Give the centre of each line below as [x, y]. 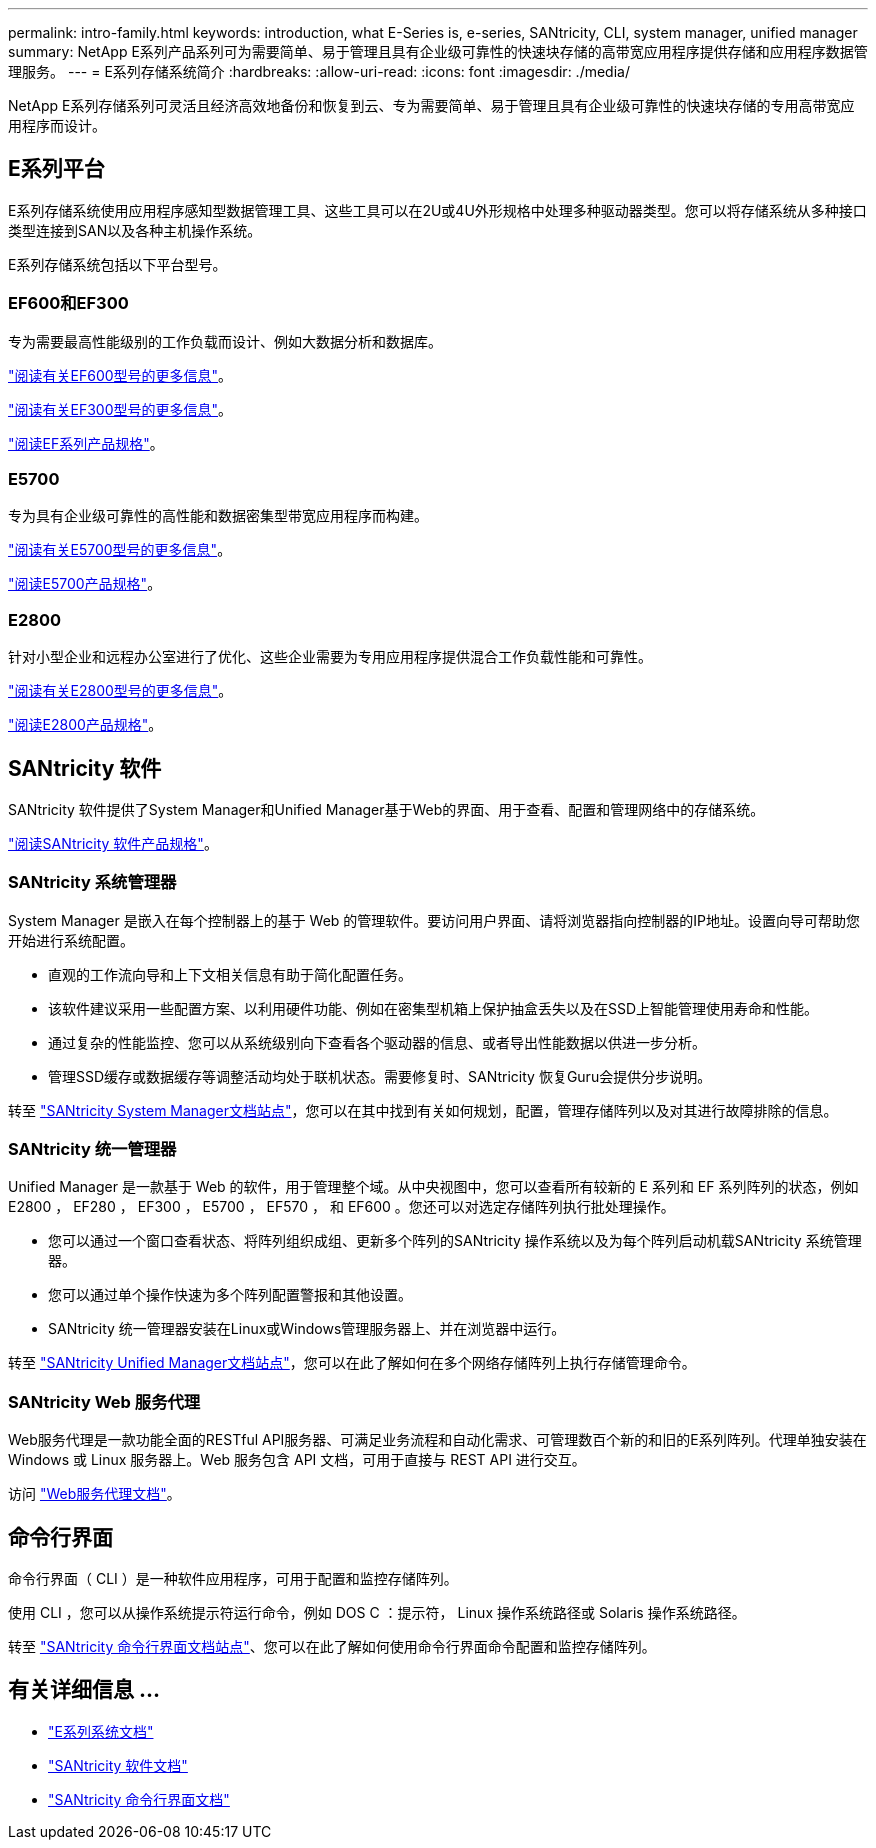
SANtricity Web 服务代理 [104, 1401]
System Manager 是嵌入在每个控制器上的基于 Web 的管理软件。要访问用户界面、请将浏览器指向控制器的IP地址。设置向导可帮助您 [434, 920]
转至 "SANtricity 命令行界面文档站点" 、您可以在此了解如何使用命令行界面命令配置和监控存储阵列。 [332, 1647]
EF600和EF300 [68, 303]
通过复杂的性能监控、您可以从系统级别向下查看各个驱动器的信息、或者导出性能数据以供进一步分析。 [377, 1042]
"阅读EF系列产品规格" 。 [86, 443]
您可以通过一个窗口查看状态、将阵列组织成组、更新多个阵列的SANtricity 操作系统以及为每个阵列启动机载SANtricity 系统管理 [455, 1241]
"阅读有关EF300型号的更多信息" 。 [120, 409]
